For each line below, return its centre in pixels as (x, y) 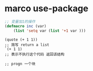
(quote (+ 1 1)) (21, 40)
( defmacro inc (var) (26, 26)
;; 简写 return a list (27, 45)
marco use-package (46, 9)
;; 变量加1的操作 (20, 22)
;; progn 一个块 (20, 64)
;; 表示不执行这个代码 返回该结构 (35, 54)
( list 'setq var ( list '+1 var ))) (50, 31)
